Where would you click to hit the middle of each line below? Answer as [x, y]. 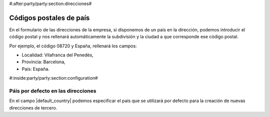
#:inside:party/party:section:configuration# [53, 78]
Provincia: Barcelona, [44, 62]
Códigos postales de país [49, 18]
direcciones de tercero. [33, 108]
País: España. [36, 69]
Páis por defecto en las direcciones [53, 91]
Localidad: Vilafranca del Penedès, [57, 55]
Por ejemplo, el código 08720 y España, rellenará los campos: [73, 46]
